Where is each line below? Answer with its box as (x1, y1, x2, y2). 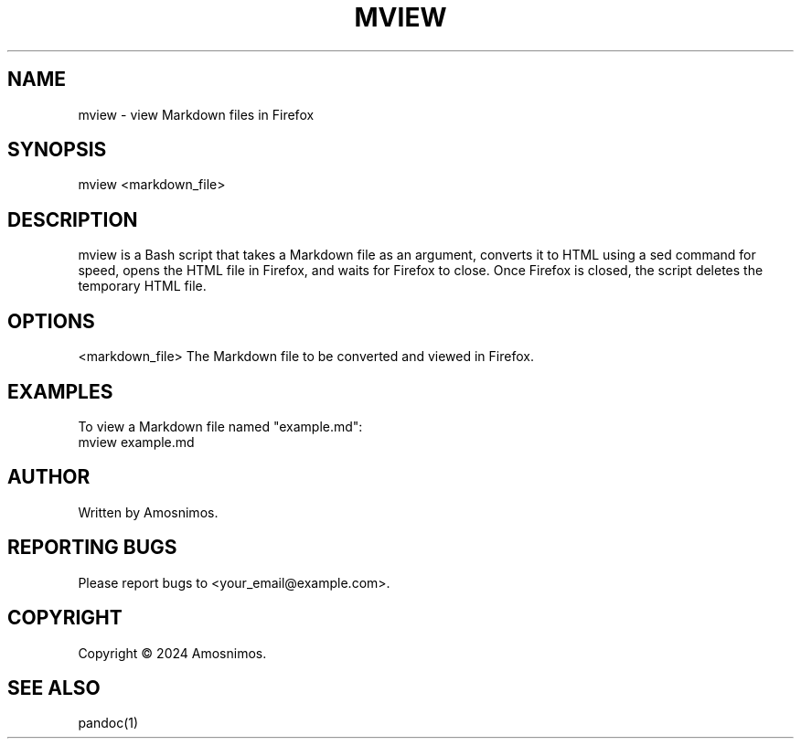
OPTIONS (7, 309, 95, 333)
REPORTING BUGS (7, 536, 177, 559)
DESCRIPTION (7, 208, 138, 231)
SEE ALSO (7, 676, 101, 699)
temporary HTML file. (78, 278, 207, 294)
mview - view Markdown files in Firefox (78, 106, 315, 123)
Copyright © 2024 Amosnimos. (78, 645, 267, 661)
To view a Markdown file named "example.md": (78, 418, 363, 434)
